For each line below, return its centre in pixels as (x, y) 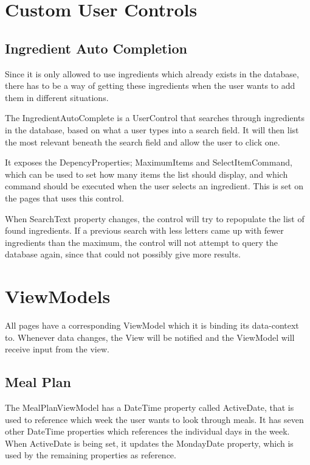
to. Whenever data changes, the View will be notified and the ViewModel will (150, 337)
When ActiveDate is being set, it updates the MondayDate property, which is (149, 443)
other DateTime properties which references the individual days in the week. (147, 431)
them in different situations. (57, 97)
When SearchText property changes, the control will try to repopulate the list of (155, 218)
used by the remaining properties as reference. (91, 455)
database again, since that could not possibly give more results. (123, 254)
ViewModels (58, 296)
